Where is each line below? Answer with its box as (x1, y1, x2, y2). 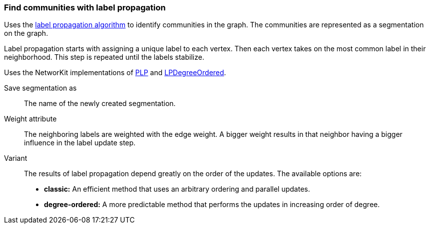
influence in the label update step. (24, 138, 136, 147)
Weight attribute (4, 114, 57, 123)
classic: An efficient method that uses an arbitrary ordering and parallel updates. (44, 185, 310, 194)
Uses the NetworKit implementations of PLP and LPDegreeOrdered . (4, 68, 226, 77)
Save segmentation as (4, 84, 77, 93)
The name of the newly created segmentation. (24, 99, 176, 108)
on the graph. (4, 29, 48, 38)
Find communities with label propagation (4, 2, 166, 12)
